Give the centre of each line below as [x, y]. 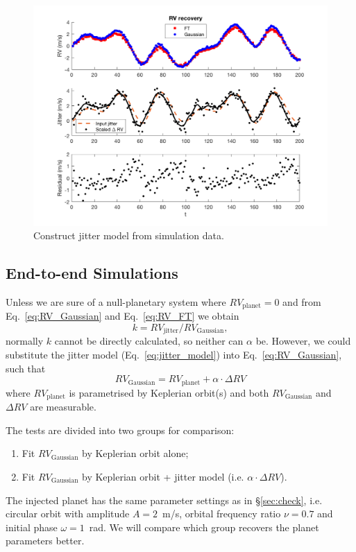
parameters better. [45, 541]
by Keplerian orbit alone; [135, 453]
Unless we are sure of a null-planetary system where [116, 301]
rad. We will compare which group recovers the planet [204, 527]
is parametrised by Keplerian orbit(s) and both [169, 392]
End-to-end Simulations [92, 273]
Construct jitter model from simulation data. [129, 235]
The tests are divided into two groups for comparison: [120, 430]
